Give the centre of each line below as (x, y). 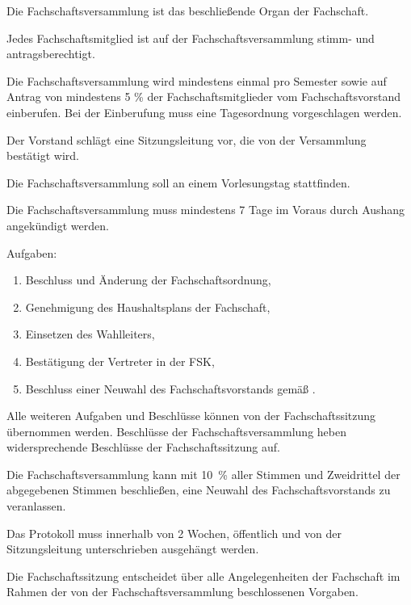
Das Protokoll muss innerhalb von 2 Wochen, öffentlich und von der (174, 533)
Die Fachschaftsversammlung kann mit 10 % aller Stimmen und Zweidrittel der (203, 474)
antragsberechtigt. (51, 54)
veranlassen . (36, 506)
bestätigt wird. (43, 155)
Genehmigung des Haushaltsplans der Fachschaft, (148, 307)
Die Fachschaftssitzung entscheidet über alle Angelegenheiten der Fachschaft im (203, 576)
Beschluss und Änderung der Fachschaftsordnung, (148, 280)
